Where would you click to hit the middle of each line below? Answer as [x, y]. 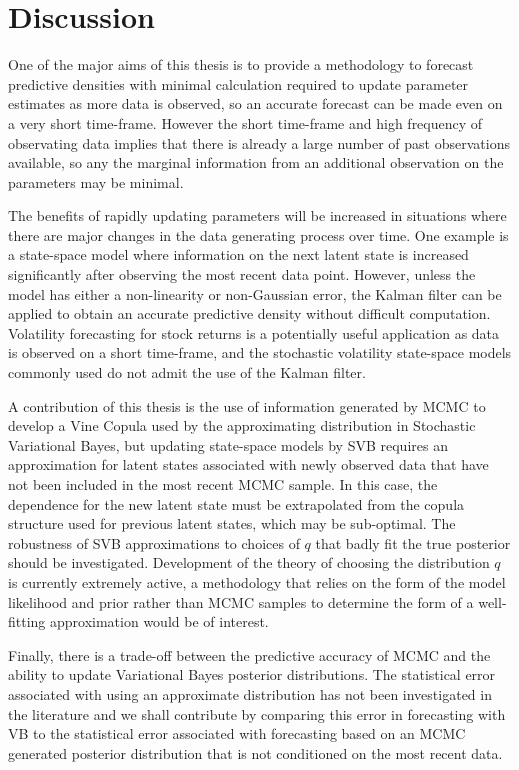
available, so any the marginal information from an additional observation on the [256, 162]
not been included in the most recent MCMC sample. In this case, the [223, 484]
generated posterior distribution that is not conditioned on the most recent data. [255, 752]
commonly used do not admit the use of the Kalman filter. [187, 372]
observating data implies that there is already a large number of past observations [259, 142]
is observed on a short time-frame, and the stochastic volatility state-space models [260, 352]
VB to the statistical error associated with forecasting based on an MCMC [237, 733]
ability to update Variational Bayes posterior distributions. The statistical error [252, 674]
